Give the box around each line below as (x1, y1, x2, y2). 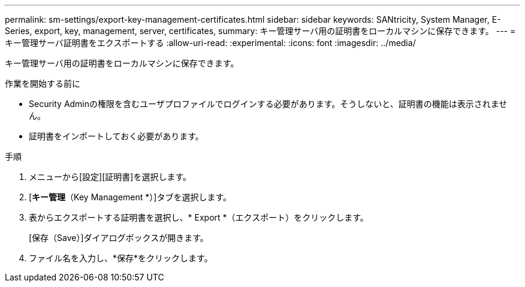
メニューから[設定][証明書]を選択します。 (29, 172, 192, 182)
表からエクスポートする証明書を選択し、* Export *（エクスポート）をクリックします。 (29, 212, 369, 222)
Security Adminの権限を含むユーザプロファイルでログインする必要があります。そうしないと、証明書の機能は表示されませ (29, 99, 508, 109)
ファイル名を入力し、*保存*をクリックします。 (29, 253, 213, 263)
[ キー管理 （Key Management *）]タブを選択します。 (29, 192, 231, 202)
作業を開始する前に (5, 78, 80, 88)
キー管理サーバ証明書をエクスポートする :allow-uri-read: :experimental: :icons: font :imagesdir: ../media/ (5, 38, 416, 48)
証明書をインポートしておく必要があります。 (29, 131, 204, 141)
